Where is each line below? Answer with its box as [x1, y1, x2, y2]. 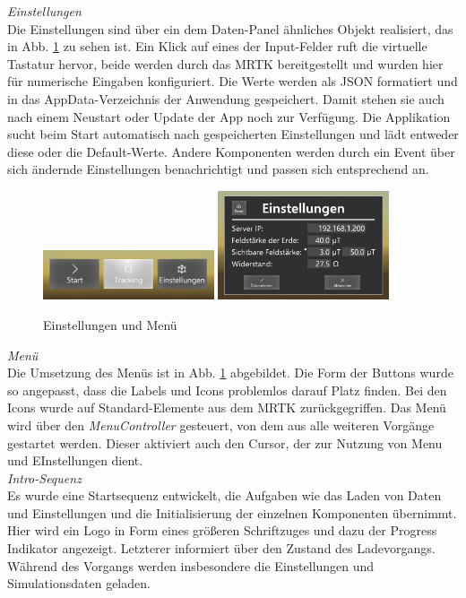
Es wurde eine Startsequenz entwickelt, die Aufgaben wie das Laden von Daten [7, 486, 442, 505]
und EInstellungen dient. [7, 451, 143, 470]
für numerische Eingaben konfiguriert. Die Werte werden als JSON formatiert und [7, 72, 458, 91]
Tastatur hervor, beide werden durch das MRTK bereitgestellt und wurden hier [7, 54, 444, 73]
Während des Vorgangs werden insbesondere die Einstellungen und [7, 556, 375, 575]
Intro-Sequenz [7, 468, 82, 487]
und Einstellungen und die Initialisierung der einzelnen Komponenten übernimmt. [7, 503, 457, 522]
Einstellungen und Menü [43, 315, 177, 334]
